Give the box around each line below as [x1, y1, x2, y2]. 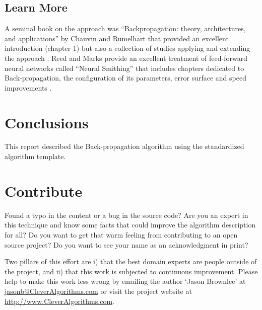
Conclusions [5, 112, 89, 132]
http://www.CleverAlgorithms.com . [5, 295, 114, 306]
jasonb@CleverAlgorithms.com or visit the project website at [5, 285, 192, 296]
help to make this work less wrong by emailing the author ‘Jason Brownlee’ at [5, 276, 246, 286]
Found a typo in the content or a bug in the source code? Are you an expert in [5, 209, 248, 220]
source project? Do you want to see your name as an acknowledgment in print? [5, 239, 248, 250]
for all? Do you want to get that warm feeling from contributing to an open [5, 229, 238, 240]
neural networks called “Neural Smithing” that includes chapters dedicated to [5, 62, 244, 73]
